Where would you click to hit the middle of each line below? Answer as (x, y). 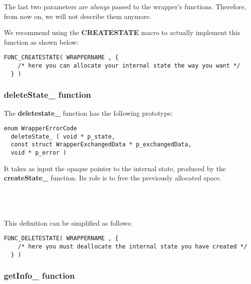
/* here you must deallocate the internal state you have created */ (133, 247)
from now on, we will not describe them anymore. (78, 16)
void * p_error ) (39, 153)
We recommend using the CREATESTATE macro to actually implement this (122, 32)
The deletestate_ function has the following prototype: (88, 113)
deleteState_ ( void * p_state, (63, 136)
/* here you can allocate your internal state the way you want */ (129, 66)
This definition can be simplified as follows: (68, 222)
